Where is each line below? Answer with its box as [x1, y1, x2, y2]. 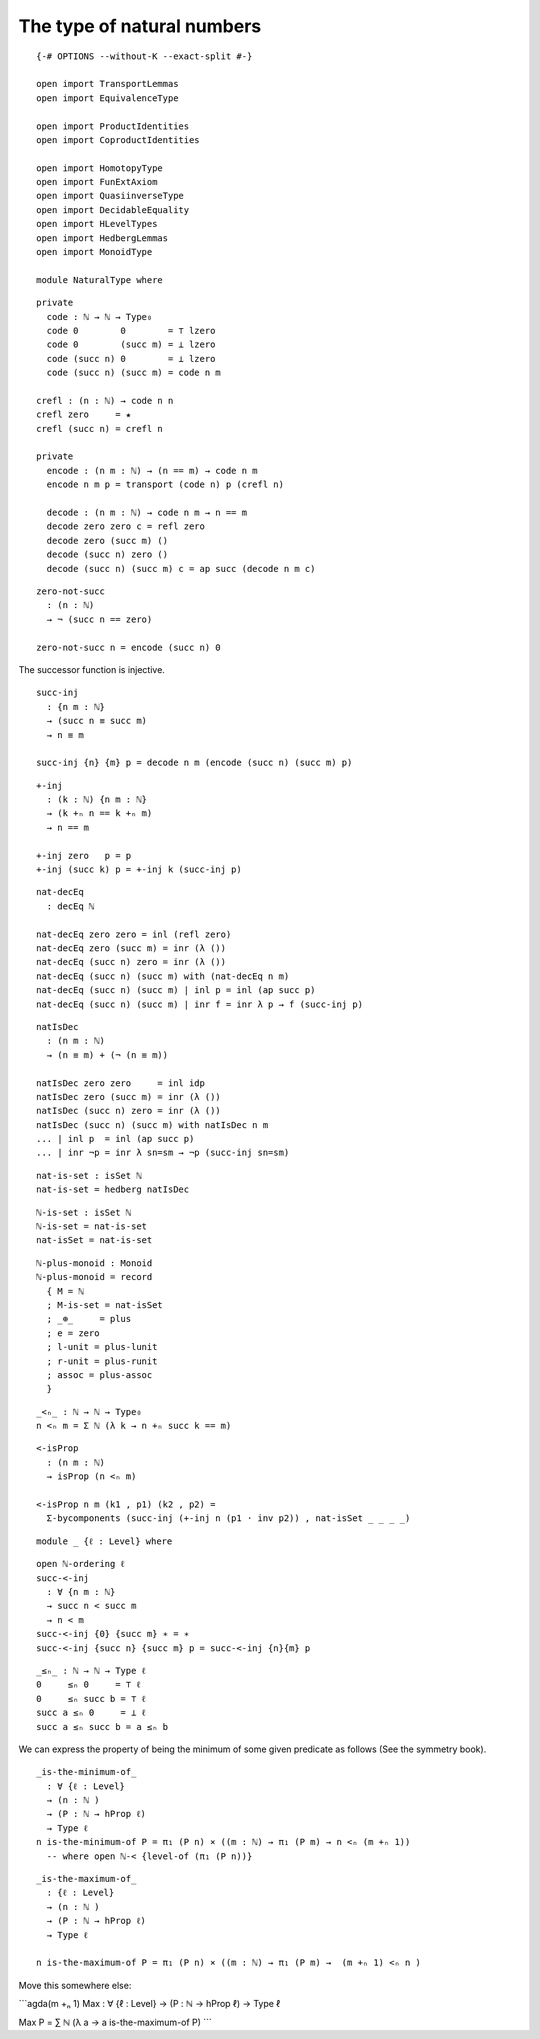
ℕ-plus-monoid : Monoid [36, 1257, 153, 1269]
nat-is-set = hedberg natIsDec [36, 1184, 190, 1195]
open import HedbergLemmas [36, 232, 169, 244]
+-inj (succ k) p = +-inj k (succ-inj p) [36, 864, 242, 875]
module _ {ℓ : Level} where [36, 1535, 173, 1547]
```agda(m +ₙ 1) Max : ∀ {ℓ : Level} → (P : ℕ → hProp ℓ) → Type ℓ [18, 1998, 281, 2010]
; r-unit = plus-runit [46, 1355, 158, 1367]
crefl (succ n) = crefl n [36, 423, 164, 434]
